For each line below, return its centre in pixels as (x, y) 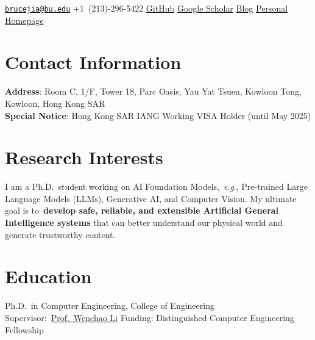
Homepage (24, 20)
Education (48, 276)
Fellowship (24, 329)
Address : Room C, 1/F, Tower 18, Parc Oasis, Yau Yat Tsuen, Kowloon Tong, (153, 91)
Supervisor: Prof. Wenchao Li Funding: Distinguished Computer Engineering (150, 317)
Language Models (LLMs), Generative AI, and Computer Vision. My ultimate (151, 198)
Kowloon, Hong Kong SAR (55, 103)
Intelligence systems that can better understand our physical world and (144, 222)
